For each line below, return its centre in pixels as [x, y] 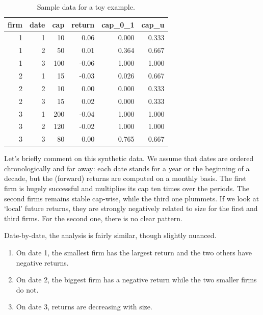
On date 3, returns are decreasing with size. [84, 307]
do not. [27, 289]
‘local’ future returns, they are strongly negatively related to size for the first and [131, 208]
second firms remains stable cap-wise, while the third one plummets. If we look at [132, 198]
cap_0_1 [118, 24]
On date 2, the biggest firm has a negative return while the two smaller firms [136, 280]
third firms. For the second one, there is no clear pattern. [93, 218]
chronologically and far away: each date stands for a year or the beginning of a [127, 168]
